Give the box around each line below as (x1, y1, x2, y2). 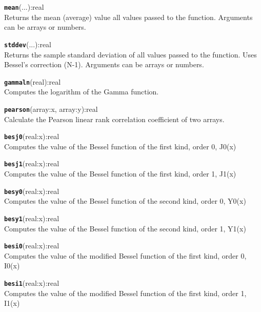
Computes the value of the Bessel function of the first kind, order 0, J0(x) (4, 141, 236, 151)
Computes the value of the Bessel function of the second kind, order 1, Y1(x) (4, 223, 246, 233)
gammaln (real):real (4, 76, 61, 87)
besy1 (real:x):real (4, 212, 59, 223)
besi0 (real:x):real (4, 240, 59, 251)
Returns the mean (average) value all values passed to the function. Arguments (4, 11, 253, 22)
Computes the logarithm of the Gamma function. (4, 86, 159, 97)
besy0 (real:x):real (4, 185, 59, 196)
